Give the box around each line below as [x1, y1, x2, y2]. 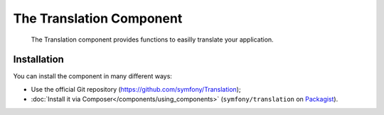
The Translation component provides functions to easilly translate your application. [31, 35, 274, 44]
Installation [13, 54, 64, 66]
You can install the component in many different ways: [13, 72, 172, 80]
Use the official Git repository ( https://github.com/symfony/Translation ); [31, 85, 241, 93]
